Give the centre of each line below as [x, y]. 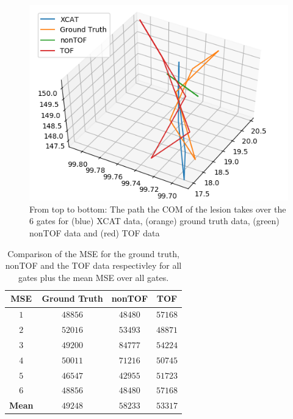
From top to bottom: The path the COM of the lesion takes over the [158, 209]
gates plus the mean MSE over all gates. [93, 277]
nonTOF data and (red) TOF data [95, 233]
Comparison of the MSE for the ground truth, [93, 253]
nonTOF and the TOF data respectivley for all [93, 265]
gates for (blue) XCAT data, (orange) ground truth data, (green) [158, 221]
